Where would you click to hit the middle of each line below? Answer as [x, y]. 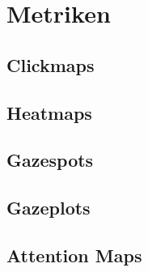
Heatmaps [49, 112]
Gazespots [50, 160]
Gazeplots [49, 208]
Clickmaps [51, 64]
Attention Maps [74, 255]
